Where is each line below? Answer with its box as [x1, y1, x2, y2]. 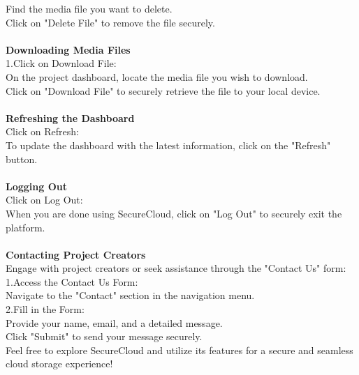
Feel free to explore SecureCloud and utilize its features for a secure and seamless [6, 342, 353, 357]
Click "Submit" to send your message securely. [6, 329, 203, 344]
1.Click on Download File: [6, 56, 117, 70]
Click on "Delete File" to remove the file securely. [6, 15, 215, 29]
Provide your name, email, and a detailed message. [6, 315, 223, 330]
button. [6, 151, 38, 166]
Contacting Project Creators [6, 247, 146, 261]
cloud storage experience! [6, 356, 113, 371]
